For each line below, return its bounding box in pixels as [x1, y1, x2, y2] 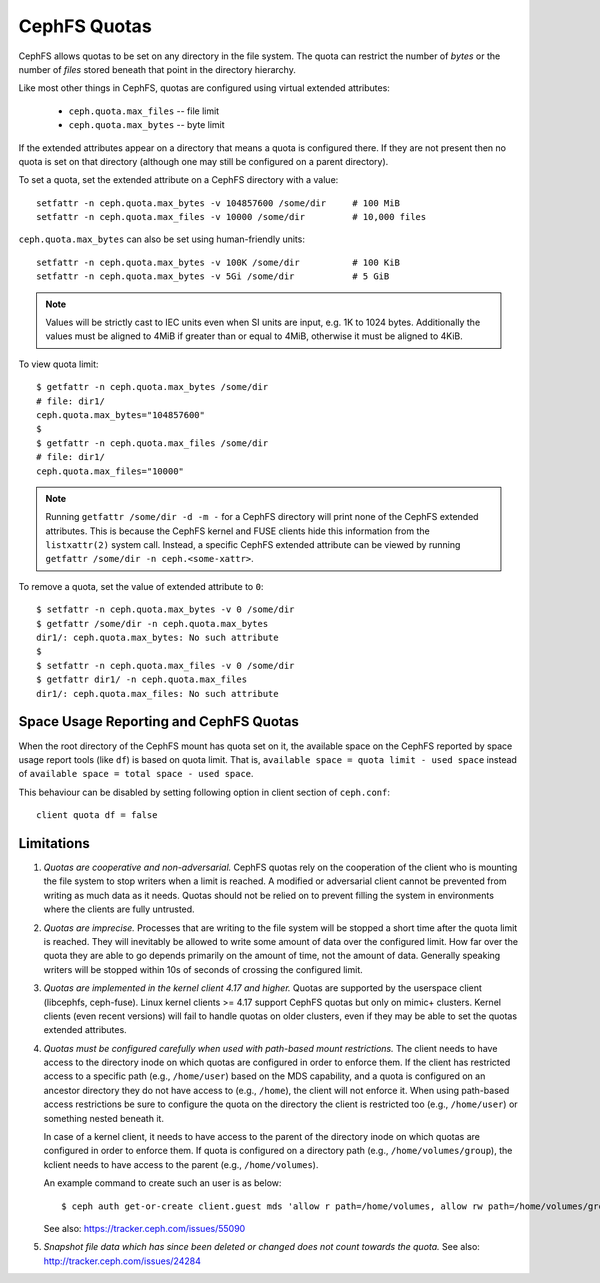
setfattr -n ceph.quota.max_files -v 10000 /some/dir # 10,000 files [36, 211, 427, 223]
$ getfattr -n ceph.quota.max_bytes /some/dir [36, 381, 269, 393]
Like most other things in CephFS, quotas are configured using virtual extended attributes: [18, 82, 390, 94]
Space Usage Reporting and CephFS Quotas [18, 713, 300, 730]
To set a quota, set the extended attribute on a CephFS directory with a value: [18, 174, 339, 186]
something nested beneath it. [43, 1112, 165, 1124]
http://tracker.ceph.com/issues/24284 [43, 1255, 202, 1267]
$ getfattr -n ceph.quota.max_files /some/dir [36, 437, 269, 449]
